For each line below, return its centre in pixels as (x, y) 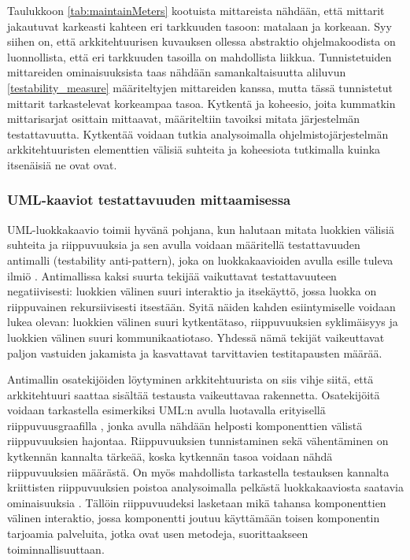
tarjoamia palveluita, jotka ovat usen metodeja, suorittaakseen (158, 534)
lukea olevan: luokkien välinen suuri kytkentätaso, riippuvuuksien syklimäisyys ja (203, 322)
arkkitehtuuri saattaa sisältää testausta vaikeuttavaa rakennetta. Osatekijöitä (194, 394)
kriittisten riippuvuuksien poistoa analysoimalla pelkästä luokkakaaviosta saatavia (205, 487)
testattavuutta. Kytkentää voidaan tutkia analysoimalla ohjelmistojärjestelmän (198, 134)
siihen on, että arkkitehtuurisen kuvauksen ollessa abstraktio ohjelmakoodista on (201, 41)
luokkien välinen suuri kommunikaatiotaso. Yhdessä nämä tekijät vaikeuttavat (196, 337)
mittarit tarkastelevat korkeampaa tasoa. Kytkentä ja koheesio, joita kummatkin (201, 103)
